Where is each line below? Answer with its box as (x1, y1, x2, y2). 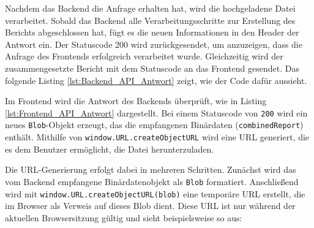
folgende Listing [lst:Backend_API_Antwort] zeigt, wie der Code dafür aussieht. (5, 74, 307, 86)
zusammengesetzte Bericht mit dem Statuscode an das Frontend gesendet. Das (5, 61, 299, 74)
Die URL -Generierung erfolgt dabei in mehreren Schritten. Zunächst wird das (5, 163, 296, 176)
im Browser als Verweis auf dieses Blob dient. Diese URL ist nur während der (5, 199, 296, 212)
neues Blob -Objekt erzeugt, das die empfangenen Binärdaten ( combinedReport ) (5, 118, 304, 131)
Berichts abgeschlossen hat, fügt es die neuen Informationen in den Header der (5, 26, 299, 39)
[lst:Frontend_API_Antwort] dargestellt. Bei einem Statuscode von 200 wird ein (5, 106, 308, 119)
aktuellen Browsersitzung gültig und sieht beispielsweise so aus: (5, 211, 242, 224)
